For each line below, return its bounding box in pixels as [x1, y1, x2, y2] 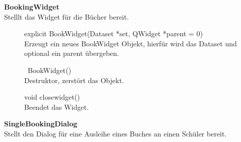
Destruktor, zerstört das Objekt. [24, 75, 124, 85]
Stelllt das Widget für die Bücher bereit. [4, 11, 129, 22]
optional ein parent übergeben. [24, 48, 119, 58]
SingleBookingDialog [4, 118, 78, 129]
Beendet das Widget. [24, 101, 89, 112]
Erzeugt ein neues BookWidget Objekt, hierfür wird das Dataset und [24, 38, 237, 48]
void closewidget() [24, 92, 80, 102]
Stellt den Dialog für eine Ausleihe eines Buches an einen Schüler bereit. [4, 128, 227, 138]
